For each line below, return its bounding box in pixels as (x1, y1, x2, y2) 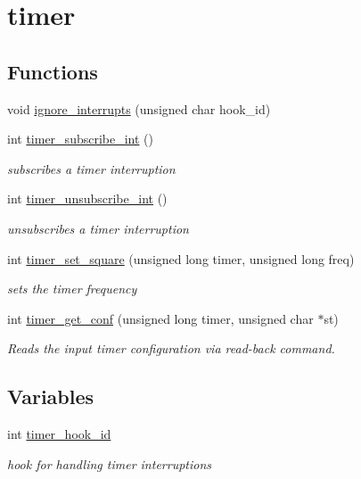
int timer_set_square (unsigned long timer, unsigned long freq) (7, 249, 355, 268)
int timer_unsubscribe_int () (7, 189, 168, 208)
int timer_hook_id (7, 425, 111, 443)
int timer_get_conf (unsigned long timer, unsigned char (7, 309, 314, 327)
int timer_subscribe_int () (7, 129, 153, 148)
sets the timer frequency (7, 279, 137, 298)
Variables (7, 383, 94, 410)
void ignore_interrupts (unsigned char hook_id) (7, 99, 271, 118)
